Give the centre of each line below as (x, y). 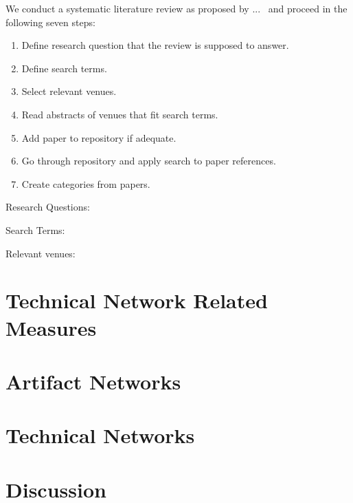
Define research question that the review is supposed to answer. (155, 45)
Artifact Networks (93, 381)
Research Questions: (48, 207)
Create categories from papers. (86, 183)
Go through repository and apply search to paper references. (149, 161)
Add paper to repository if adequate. (99, 137)
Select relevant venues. (69, 91)
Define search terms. (64, 68)
